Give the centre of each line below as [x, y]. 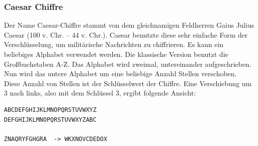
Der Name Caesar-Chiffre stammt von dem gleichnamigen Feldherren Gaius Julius [129, 25]
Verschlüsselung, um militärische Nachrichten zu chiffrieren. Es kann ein [114, 44]
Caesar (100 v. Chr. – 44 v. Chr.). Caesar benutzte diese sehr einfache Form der [126, 34]
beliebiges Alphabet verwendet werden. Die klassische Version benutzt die [116, 54]
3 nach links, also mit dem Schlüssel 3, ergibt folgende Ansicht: [100, 93]
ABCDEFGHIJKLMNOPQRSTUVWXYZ [50, 110]
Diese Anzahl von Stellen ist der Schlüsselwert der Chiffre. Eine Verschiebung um [128, 83]
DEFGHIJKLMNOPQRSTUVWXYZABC [50, 120]
